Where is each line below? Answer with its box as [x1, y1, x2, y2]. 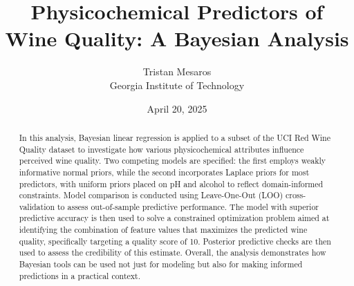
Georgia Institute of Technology [109, 77, 245, 92]
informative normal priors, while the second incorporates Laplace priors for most [19, 166, 310, 178]
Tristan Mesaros [142, 64, 212, 79]
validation [19, 200, 55, 212]
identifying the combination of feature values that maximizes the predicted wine [19, 224, 308, 236]
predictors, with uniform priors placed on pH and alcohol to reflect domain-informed [19, 178, 324, 189]
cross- [285, 189, 306, 201]
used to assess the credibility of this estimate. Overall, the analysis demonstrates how [19, 247, 326, 258]
